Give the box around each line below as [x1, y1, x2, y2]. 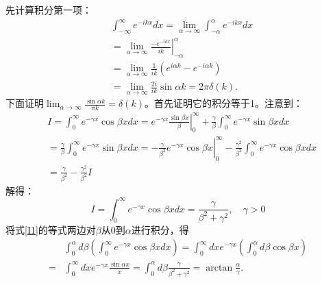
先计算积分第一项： [5, 3, 92, 16]
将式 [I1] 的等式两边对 [5, 222, 96, 236]
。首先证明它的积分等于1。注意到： [144, 96, 303, 110]
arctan [206, 262, 233, 273]
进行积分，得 [131, 222, 189, 236]
